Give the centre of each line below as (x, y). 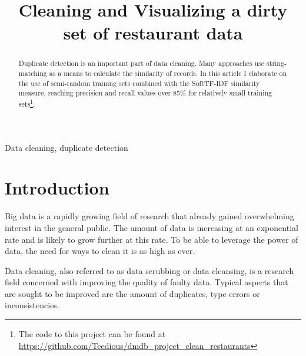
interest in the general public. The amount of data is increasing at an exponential (152, 227)
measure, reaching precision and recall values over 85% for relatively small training (145, 93)
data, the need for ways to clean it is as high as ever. (100, 251)
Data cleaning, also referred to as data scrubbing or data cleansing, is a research (149, 270)
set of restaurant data (153, 33)
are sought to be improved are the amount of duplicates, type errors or (132, 293)
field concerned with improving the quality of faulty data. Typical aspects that (147, 282)
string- (277, 63)
